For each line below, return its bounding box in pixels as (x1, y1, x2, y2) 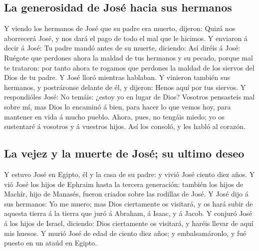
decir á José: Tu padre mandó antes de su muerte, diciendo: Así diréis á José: (4, 42, 241, 53)
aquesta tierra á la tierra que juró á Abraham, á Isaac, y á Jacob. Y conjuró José (4, 208, 253, 218)
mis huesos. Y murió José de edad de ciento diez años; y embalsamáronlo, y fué (4, 227, 247, 238)
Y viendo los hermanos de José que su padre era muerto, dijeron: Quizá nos (4, 23, 236, 33)
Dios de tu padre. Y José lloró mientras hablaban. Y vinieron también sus (4, 72, 230, 82)
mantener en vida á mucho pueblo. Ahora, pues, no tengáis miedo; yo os (4, 111, 225, 121)
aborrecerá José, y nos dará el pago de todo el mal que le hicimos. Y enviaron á (4, 32, 248, 43)
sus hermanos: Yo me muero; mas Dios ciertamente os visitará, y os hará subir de (4, 198, 253, 208)
